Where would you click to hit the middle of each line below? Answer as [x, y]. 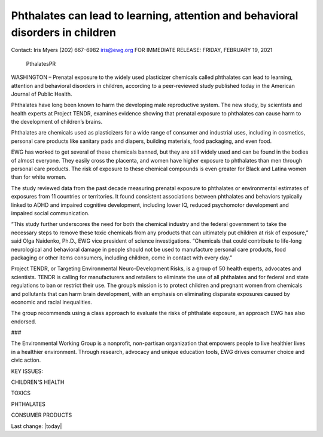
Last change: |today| [36, 426]
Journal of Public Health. [42, 94]
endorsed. [24, 321]
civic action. [26, 360]
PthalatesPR [41, 63]
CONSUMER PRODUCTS [42, 415]
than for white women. [39, 177]
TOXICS [21, 393]
